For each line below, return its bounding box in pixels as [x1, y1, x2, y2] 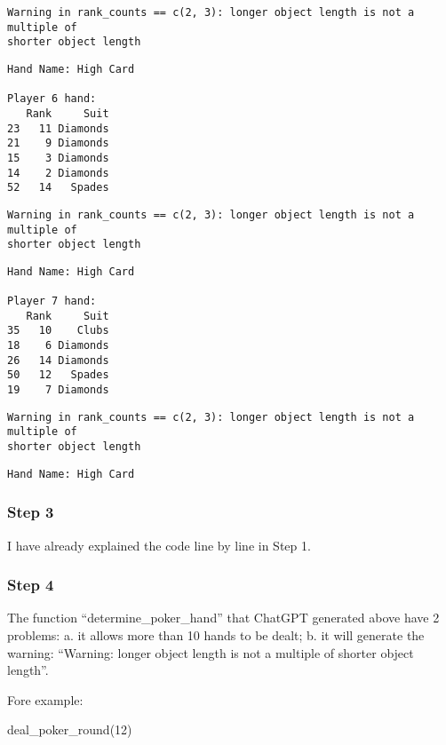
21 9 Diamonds [7, 137, 109, 150]
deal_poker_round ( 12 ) [7, 720, 132, 739]
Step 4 [7, 574, 54, 596]
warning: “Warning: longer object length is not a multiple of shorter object [7, 643, 414, 662]
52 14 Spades [7, 181, 109, 194]
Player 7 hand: [7, 295, 97, 308]
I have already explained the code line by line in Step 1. [7, 535, 311, 554]
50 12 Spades [7, 369, 109, 382]
